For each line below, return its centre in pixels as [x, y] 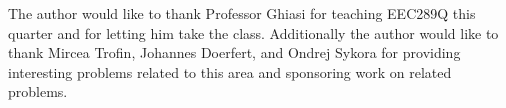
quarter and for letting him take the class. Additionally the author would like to [253, 32]
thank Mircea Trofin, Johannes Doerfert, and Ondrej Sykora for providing [234, 52]
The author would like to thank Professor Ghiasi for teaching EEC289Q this [242, 13]
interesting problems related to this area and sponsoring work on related [230, 71]
